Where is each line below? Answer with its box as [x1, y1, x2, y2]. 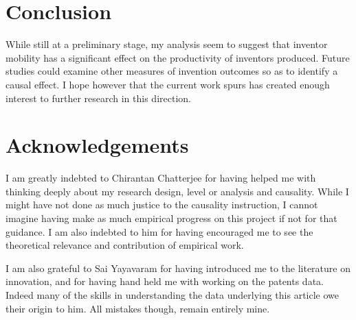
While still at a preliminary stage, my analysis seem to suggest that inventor [5, 37, 328, 51]
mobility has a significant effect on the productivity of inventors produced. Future [5, 50, 350, 64]
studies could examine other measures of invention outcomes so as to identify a [5, 64, 338, 78]
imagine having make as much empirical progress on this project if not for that [5, 211, 337, 225]
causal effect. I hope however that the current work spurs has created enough [5, 77, 330, 91]
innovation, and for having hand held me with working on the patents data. [5, 274, 324, 288]
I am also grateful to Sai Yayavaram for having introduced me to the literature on [5, 260, 351, 275]
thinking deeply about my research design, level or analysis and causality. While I [5, 184, 349, 198]
